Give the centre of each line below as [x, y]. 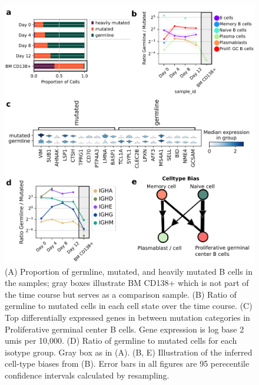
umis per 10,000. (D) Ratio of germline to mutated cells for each [121, 340]
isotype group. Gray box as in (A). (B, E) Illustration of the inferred [129, 352]
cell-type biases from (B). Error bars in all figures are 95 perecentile [127, 363]
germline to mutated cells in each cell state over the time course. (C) [129, 306]
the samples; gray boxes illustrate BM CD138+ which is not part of [127, 283]
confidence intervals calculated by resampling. [87, 375]
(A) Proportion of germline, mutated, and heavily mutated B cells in [129, 271]
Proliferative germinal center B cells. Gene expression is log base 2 [124, 329]
